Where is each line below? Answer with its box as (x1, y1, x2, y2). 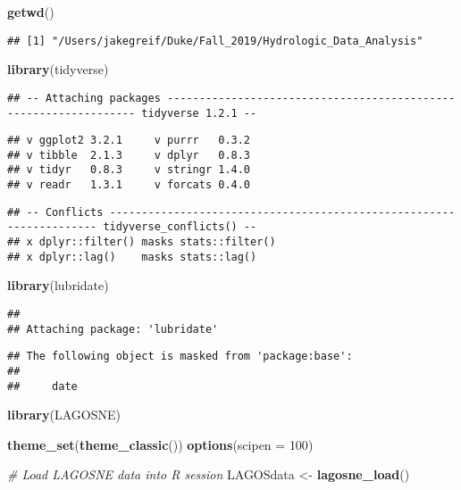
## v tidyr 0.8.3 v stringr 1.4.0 (7, 163, 251, 177)
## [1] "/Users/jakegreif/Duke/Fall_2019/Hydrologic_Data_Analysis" (7, 34, 423, 47)
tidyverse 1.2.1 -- (141, 106, 257, 120)
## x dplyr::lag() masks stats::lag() (7, 250, 257, 263)
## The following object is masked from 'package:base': (7, 350, 353, 363)
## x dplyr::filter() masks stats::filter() (7, 236, 276, 249)
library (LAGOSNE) (7, 405, 121, 424)
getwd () (7, 3, 54, 21)
